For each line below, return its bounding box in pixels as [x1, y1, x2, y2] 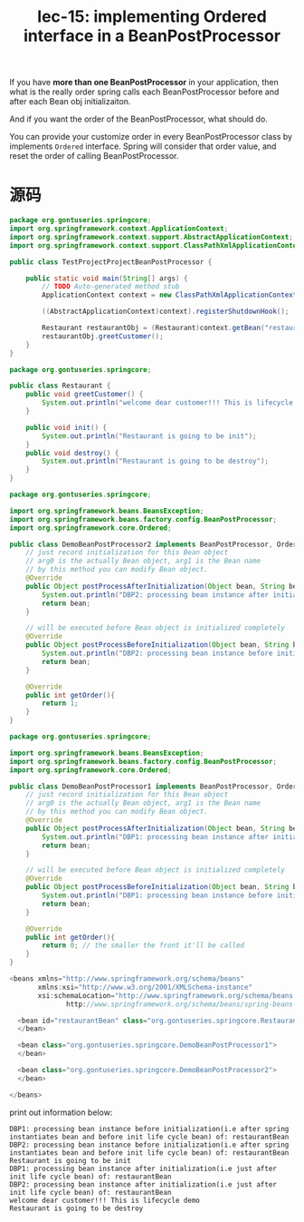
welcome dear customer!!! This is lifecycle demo [9, 1196, 201, 1205]
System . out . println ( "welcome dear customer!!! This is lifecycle [42, 398, 294, 407]
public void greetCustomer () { [25, 390, 144, 399]
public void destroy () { [25, 448, 119, 457]
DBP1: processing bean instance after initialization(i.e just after [9, 1164, 278, 1173]
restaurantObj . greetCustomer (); [42, 331, 165, 341]
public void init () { [25, 423, 107, 432]
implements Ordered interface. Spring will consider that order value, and [9, 141, 277, 152]
